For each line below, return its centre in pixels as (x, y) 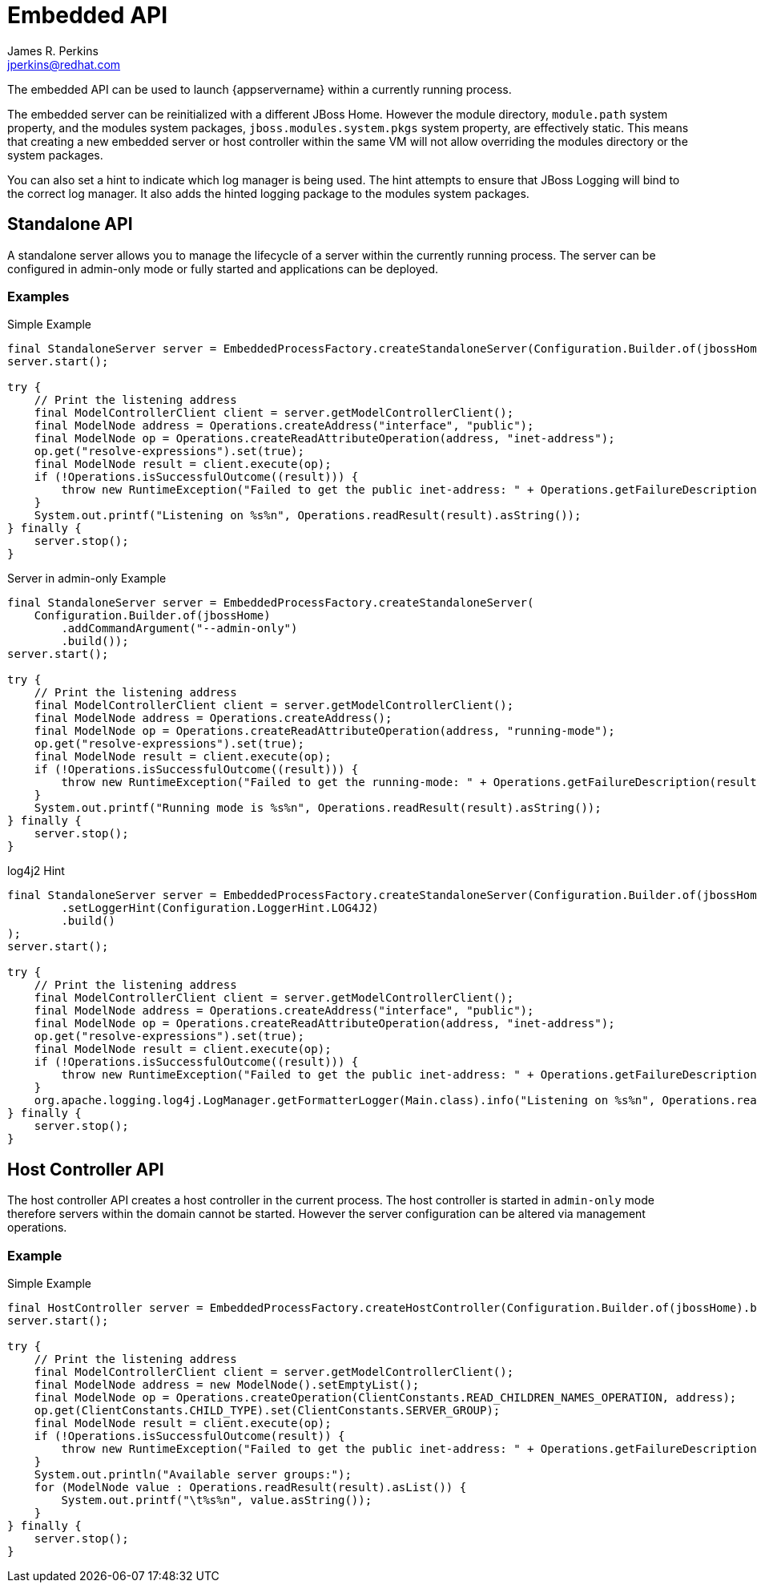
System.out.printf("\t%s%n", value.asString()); (217, 1500)
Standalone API (70, 224)
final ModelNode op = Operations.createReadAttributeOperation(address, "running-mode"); (324, 731)
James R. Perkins (53, 50)
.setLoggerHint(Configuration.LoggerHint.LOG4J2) (220, 908)
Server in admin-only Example (87, 579)
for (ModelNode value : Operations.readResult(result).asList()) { (250, 1487)
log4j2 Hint (36, 871)
